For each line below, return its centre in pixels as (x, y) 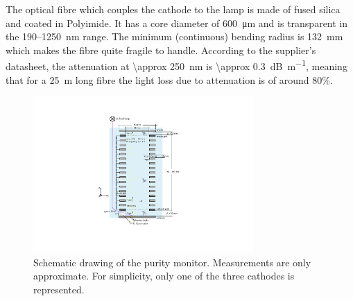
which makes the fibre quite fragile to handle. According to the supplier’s (161, 50)
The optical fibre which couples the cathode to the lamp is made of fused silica (173, 9)
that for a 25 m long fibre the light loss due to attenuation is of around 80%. (169, 79)
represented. (59, 289)
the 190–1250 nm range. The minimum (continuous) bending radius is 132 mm (174, 36)
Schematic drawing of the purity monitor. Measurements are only (172, 262)
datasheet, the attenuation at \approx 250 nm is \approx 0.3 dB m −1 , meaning (176, 65)
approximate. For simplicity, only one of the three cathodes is (164, 276)
